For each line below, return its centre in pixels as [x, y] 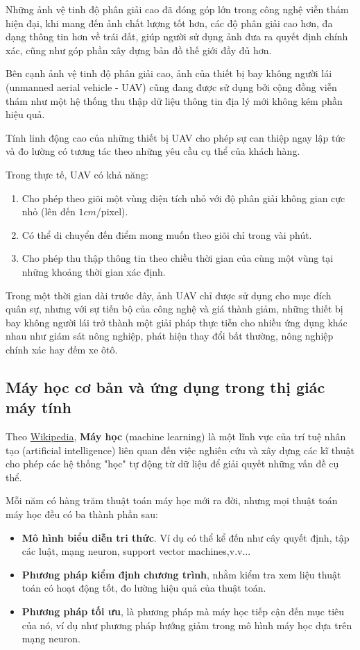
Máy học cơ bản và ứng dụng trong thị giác [165, 386]
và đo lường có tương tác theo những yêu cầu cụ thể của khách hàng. [153, 151]
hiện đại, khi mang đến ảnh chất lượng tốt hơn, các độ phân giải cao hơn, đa [169, 23]
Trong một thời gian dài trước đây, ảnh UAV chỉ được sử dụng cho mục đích [169, 295]
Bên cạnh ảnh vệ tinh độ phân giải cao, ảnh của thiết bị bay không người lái [169, 73]
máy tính [38, 407]
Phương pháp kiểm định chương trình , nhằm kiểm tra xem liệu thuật [181, 574]
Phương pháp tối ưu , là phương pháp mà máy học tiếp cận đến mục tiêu [183, 611]
